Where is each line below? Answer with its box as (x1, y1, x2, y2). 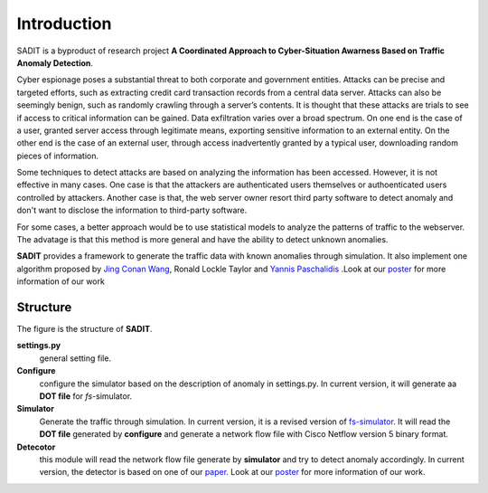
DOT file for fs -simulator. (39, 391, 133, 402)
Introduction (16, 14, 112, 33)
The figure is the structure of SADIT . (16, 324, 153, 335)
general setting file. (39, 353, 112, 364)
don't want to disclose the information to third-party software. (16, 204, 248, 216)
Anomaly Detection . (16, 57, 94, 68)
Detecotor (16, 441, 56, 452)
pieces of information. (16, 150, 99, 161)
